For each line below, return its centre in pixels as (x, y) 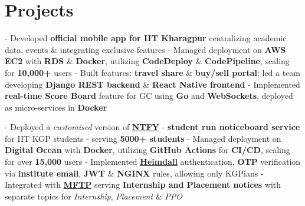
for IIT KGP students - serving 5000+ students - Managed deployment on (143, 138)
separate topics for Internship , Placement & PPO (94, 196)
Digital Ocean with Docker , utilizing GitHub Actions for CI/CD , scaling (147, 150)
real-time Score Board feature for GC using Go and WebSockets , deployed (149, 96)
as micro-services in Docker (56, 107)
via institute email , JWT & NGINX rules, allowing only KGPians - (134, 173)
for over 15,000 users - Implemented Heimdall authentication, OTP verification (153, 162)
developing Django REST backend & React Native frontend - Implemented (152, 84)
